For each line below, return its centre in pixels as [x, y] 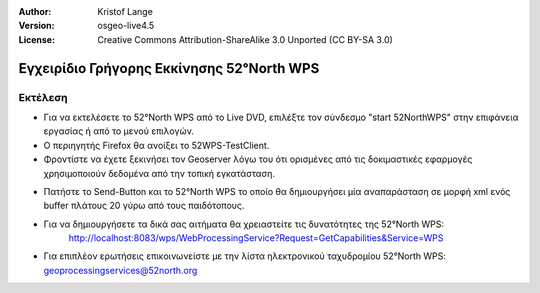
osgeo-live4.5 [126, 26]
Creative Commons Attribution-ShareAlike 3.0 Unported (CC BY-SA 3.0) [245, 39]
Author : [35, 11]
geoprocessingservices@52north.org [120, 270]
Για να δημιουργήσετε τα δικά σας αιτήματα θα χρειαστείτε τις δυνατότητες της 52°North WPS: [244, 224]
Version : [36, 26]
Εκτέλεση [43, 97]
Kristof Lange [125, 11]
